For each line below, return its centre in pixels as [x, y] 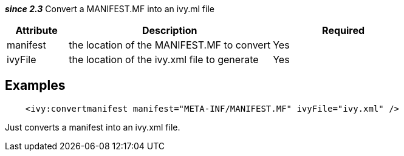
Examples [35, 86]
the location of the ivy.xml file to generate [164, 59]
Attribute [36, 30]
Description [169, 30]
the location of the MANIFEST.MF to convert [170, 45]
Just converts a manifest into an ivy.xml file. [93, 127]
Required [344, 30]
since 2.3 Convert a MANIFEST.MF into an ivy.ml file [110, 9]
